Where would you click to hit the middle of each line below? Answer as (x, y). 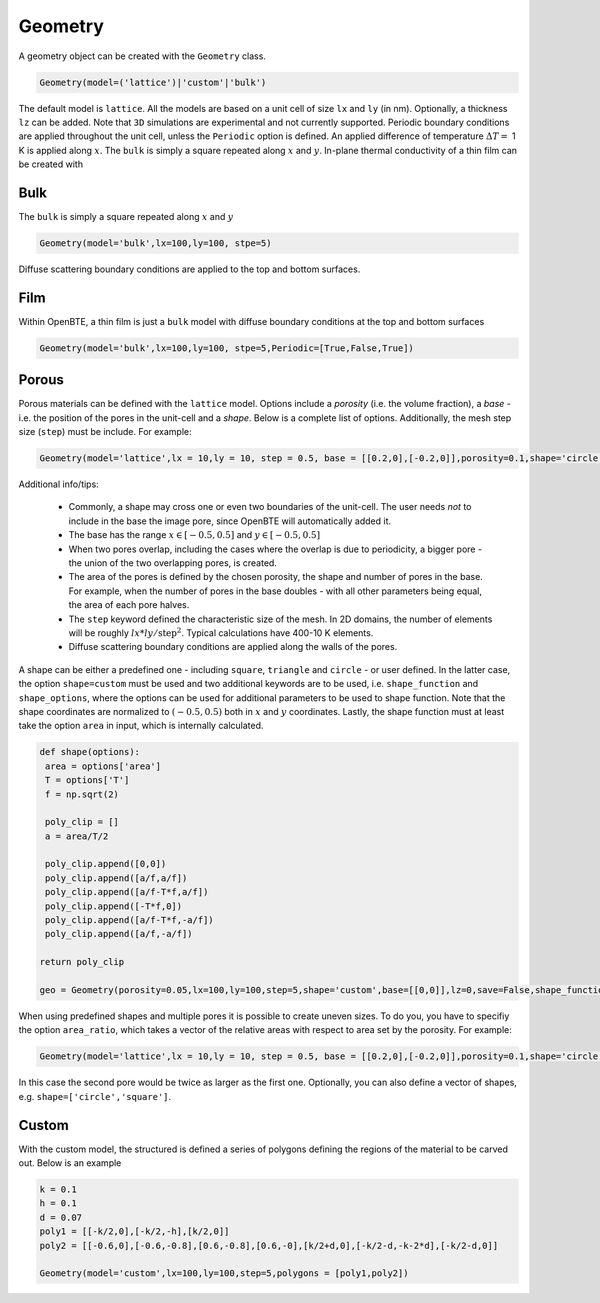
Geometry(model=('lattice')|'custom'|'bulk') (153, 82)
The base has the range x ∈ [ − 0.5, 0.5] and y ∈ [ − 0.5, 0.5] (194, 535)
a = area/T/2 (77, 836)
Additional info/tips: (58, 484)
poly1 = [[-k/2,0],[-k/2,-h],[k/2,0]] (134, 1231)
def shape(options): (89, 752)
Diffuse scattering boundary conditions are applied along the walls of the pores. (233, 647)
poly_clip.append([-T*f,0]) (114, 906)
